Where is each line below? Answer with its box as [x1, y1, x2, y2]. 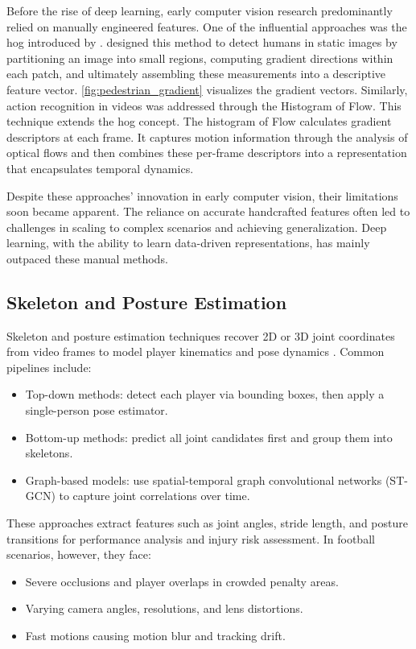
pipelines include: [6, 358, 92, 375]
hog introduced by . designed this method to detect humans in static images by [6, 34, 397, 51]
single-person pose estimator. [25, 402, 168, 419]
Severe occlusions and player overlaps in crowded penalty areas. [25, 573, 339, 589]
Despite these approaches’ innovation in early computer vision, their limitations [6, 187, 398, 204]
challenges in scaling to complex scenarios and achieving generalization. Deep [6, 218, 387, 235]
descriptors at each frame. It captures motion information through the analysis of [6, 128, 408, 145]
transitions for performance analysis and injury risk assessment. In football [6, 530, 375, 547]
